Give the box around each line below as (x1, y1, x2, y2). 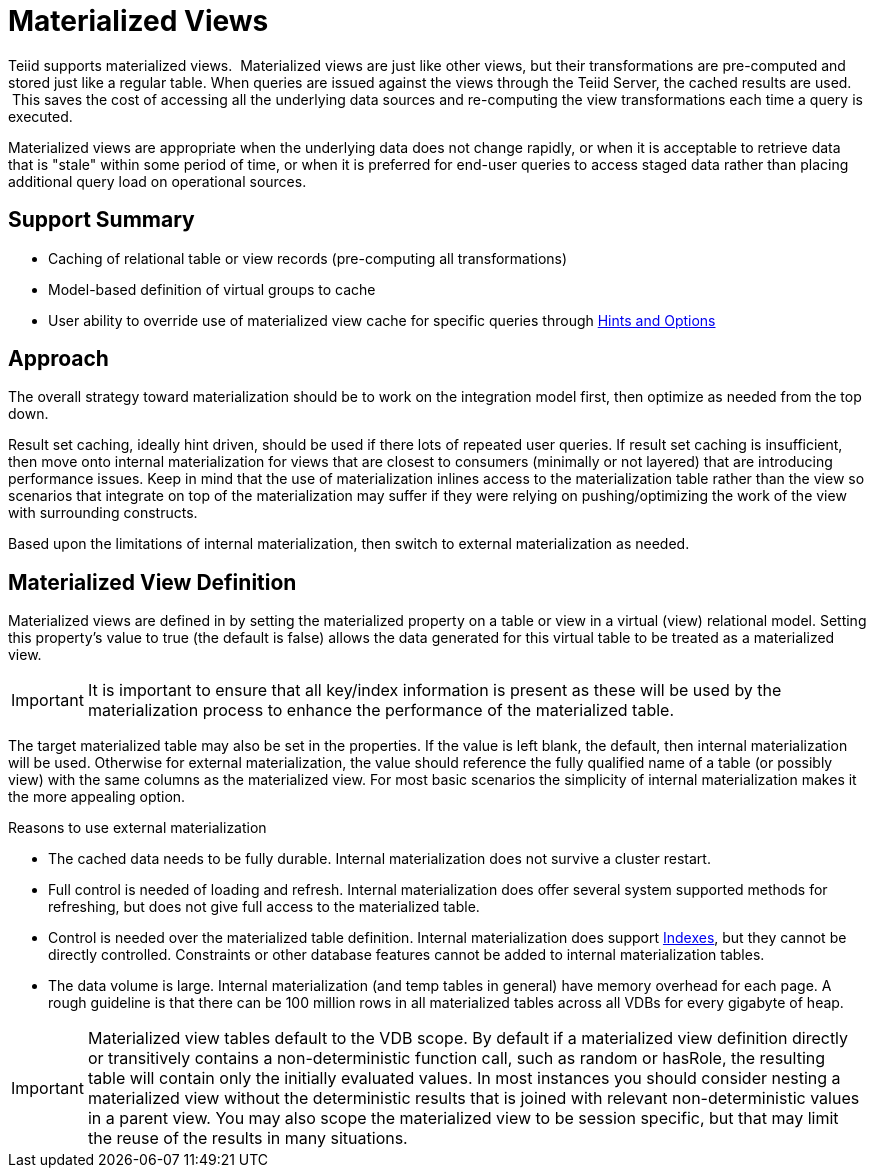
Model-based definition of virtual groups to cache (48, 280, 376, 298)
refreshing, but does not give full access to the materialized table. (48, 898, 480, 916)
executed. (8, 107, 73, 125)
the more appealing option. (8, 788, 186, 806)
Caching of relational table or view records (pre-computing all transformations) (48, 249, 568, 267)
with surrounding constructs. (8, 504, 198, 522)
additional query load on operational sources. (8, 172, 307, 190)
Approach (8, 346, 109, 372)
